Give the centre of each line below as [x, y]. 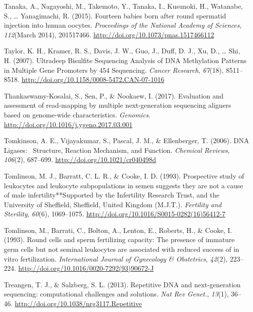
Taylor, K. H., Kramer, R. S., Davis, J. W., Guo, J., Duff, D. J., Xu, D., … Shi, [122, 51]
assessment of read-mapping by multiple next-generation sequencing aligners [117, 105]
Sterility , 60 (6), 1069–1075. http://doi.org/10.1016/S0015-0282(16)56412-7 [115, 214]
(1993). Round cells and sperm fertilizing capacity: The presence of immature [119, 239]
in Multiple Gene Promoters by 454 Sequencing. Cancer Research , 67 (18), [114, 70]
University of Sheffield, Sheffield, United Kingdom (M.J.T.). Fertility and [113, 204]
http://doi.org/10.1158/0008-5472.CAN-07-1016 [93, 79]
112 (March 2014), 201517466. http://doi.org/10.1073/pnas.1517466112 [109, 34]
